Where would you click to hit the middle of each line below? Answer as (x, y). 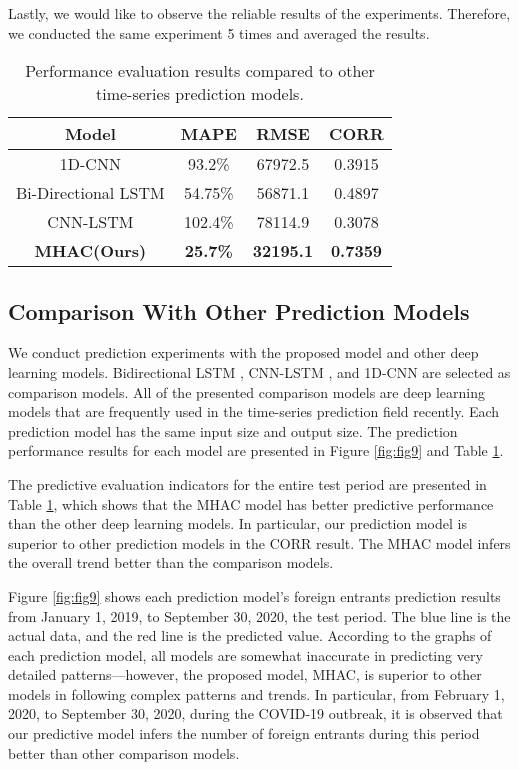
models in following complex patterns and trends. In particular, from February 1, (256, 693)
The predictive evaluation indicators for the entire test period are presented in (247, 483)
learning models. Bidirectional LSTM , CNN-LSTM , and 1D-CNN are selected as (259, 371)
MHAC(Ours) (90, 251)
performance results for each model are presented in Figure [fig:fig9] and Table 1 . (256, 450)
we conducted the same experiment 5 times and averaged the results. (219, 32)
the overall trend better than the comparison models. (171, 562)
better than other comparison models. (124, 752)
